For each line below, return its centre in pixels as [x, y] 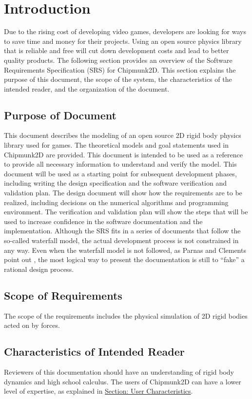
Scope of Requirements [63, 295]
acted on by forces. [32, 325]
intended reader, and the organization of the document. [87, 88]
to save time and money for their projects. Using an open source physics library [123, 41]
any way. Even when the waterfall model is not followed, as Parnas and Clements [125, 250]
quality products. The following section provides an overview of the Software [118, 60]
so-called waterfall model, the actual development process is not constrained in [121, 240]
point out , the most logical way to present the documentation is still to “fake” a [124, 259]
